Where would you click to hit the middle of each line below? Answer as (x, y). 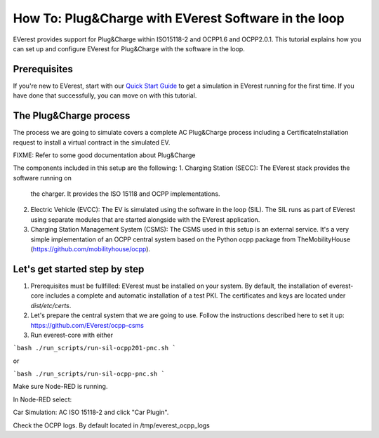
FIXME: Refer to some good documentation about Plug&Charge (104, 155)
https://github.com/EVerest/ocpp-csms (87, 325)
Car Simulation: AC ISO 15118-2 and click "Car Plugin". (91, 412)
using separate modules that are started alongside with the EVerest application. (145, 219)
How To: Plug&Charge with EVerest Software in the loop (179, 18)
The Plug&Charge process (72, 116)
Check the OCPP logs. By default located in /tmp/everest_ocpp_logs (111, 425)
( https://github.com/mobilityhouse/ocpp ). (91, 249)
